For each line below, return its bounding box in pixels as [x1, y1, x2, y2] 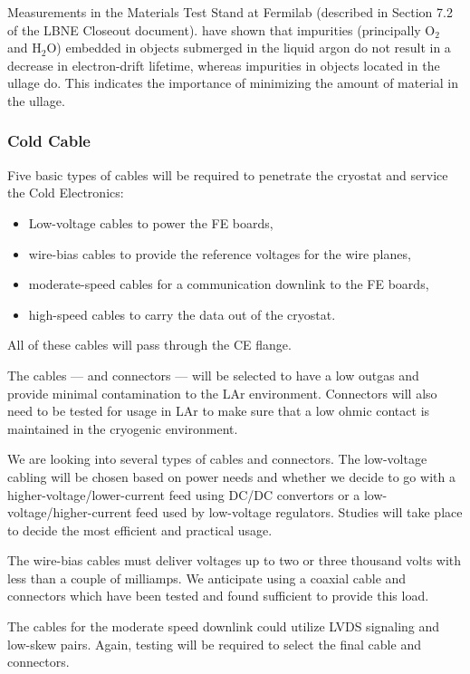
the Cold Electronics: [7, 183, 124, 202]
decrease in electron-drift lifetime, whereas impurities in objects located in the [7, 55, 440, 74]
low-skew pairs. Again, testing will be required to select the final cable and [7, 634, 421, 653]
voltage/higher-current [7, 503, 132, 522]
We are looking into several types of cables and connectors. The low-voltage [7, 449, 427, 468]
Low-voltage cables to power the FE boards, [28, 213, 273, 232]
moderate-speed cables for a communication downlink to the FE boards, [28, 274, 429, 294]
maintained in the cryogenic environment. [7, 419, 238, 438]
